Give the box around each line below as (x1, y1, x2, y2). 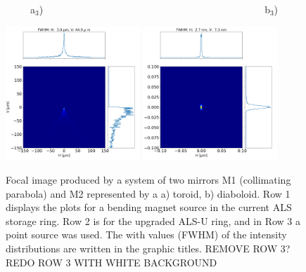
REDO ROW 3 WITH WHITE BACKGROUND (6, 254, 217, 269)
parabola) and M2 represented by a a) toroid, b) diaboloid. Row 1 (6, 186, 291, 200)
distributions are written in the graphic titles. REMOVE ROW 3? (6, 240, 291, 255)
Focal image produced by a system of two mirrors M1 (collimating (6, 172, 291, 186)
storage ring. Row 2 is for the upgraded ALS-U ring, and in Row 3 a (6, 213, 300, 228)
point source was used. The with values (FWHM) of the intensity (6, 227, 287, 242)
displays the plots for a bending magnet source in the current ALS (6, 200, 292, 215)
